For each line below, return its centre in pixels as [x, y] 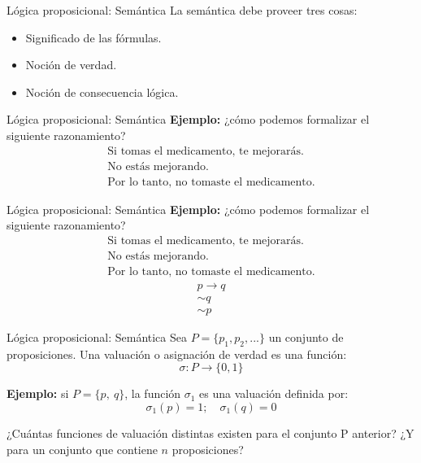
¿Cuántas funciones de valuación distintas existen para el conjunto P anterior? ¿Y [210, 433]
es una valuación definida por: [274, 393]
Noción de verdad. [71, 65]
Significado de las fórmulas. [93, 37]
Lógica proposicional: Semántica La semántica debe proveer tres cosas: [182, 10]
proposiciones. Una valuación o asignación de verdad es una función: [177, 354]
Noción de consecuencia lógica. [102, 92]
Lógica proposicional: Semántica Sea [97, 337]
